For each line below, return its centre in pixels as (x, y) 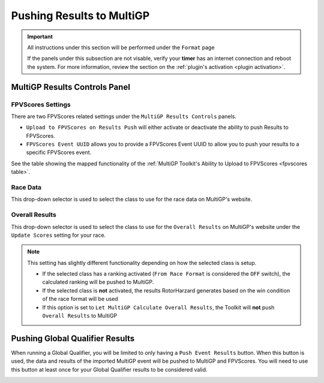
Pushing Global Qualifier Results (73, 338)
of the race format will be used (80, 299)
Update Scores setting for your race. (58, 235)
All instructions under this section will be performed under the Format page (121, 47)
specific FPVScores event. (59, 152)
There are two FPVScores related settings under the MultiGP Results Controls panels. (124, 116)
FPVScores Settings (41, 104)
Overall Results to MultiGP (80, 316)
